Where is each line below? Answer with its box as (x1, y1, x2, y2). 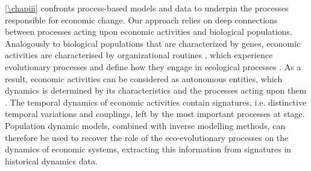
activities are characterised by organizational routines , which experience (5, 49, 273, 61)
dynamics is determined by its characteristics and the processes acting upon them (5, 84, 307, 97)
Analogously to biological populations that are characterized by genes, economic (5, 37, 301, 49)
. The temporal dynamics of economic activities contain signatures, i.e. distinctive (5, 95, 307, 108)
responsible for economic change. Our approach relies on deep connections (5, 13, 278, 26)
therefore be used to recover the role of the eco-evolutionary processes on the (5, 131, 289, 143)
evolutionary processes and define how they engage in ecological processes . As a (5, 60, 301, 73)
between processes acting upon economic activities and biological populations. (5, 25, 292, 38)
